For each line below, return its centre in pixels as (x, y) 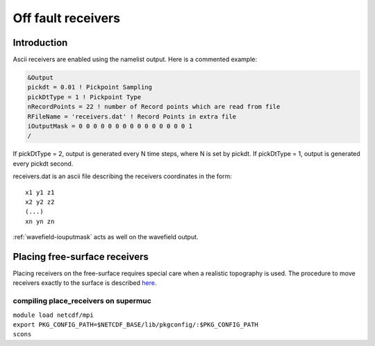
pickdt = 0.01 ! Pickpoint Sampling (90, 87)
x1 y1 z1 (40, 192)
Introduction (40, 43)
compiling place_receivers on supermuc (82, 301)
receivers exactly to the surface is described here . (85, 283)
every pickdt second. (43, 164)
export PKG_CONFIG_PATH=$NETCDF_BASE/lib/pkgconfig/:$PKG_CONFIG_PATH (135, 325)
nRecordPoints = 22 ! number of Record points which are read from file (154, 107)
